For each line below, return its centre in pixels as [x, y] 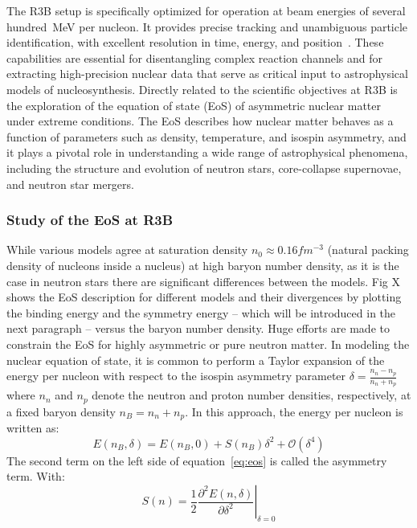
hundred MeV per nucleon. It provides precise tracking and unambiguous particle [207, 26]
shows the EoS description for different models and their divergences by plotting [204, 297]
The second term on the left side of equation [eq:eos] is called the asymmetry [197, 460]
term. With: [36, 476]
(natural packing [368, 250]
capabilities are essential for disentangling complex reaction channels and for [194, 57]
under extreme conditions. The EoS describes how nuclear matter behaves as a [200, 121]
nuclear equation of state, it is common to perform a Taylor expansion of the [196, 360]
